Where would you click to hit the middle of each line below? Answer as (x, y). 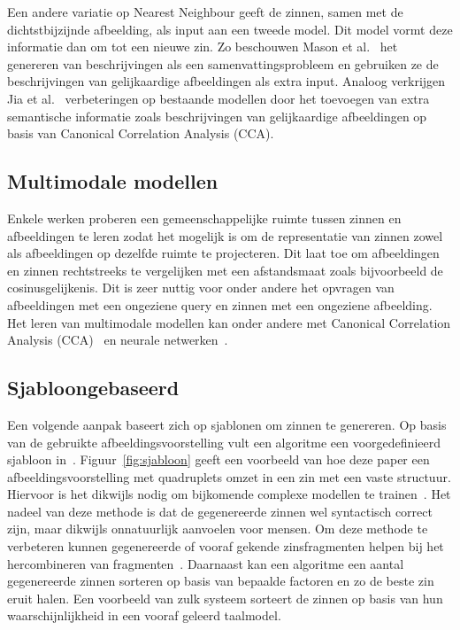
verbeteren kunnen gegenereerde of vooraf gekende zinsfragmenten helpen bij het (226, 546)
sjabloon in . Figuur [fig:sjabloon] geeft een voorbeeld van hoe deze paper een (218, 459)
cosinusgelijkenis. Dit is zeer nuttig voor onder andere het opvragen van (201, 288)
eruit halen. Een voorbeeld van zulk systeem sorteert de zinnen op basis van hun (225, 598)
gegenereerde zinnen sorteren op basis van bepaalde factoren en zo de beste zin (221, 581)
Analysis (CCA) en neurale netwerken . (118, 340)
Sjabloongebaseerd (93, 388)
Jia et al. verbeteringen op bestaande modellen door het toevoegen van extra (218, 98)
